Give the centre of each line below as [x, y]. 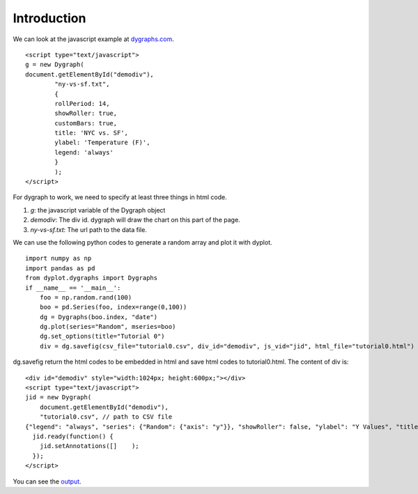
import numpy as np [59, 258]
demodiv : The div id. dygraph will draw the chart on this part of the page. [135, 220]
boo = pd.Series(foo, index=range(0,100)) [113, 307]
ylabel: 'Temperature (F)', [102, 142]
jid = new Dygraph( [59, 397]
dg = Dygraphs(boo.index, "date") [99, 317]
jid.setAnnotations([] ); [89, 446]
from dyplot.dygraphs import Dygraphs [92, 278]
